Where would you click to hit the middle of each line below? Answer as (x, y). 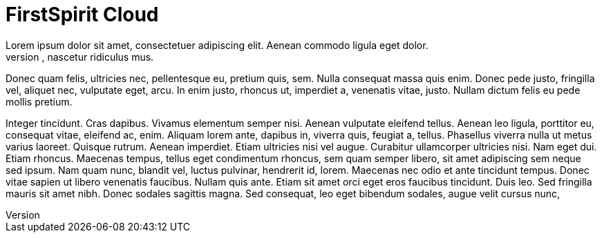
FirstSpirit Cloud (82, 14)
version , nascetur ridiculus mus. (80, 57)
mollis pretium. (39, 101)
